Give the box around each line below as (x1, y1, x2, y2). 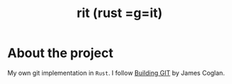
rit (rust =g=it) (76, 5, 163, 21)
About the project (7, 45, 114, 61)
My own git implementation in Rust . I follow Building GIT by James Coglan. (7, 68, 226, 77)
